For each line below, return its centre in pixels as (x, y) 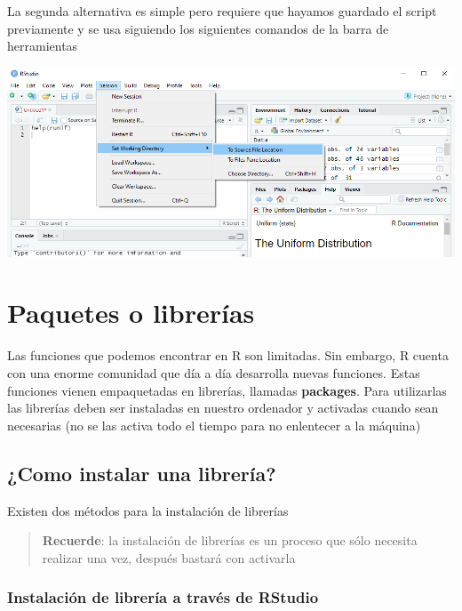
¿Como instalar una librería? (142, 473)
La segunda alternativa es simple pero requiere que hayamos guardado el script (222, 11)
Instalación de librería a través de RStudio (163, 597)
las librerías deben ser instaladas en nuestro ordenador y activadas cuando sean (223, 408)
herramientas (43, 46)
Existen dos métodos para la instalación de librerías (148, 510)
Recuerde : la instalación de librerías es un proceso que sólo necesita (230, 540)
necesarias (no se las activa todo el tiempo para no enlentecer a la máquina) (214, 425)
